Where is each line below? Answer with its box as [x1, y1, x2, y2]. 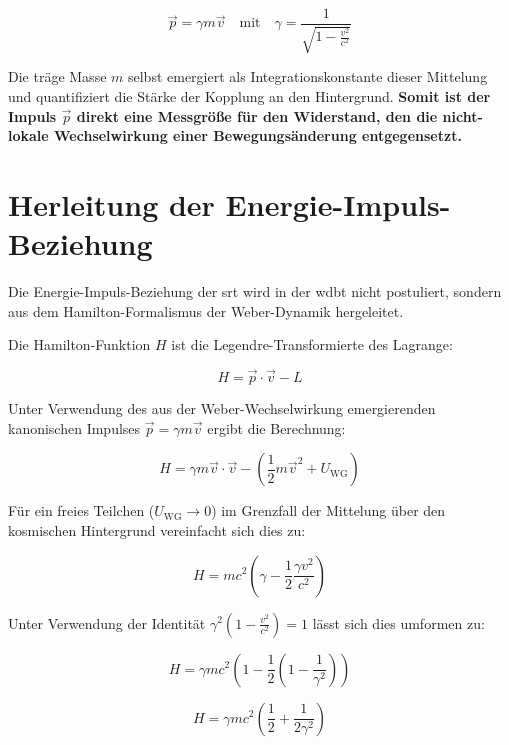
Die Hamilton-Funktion [8, 334, 151, 355]
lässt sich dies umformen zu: [312, 612, 485, 633]
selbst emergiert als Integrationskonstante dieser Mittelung [127, 66, 488, 87]
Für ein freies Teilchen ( [8, 500, 155, 521]
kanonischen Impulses [8, 417, 141, 438]
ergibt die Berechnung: [207, 417, 346, 438]
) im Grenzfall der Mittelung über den [211, 500, 446, 521]
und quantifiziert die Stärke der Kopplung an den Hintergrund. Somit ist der [8, 86, 491, 107]
